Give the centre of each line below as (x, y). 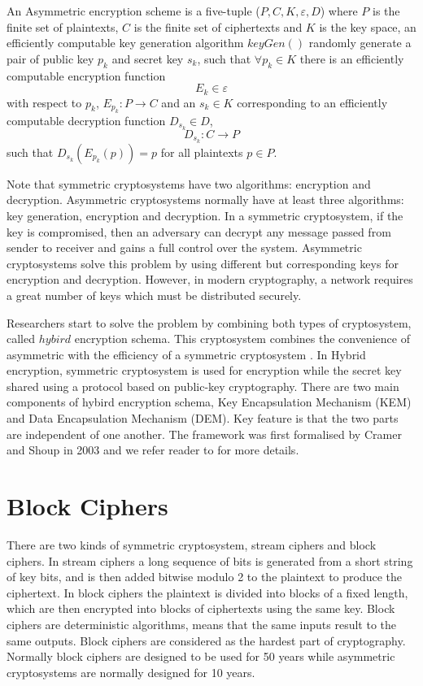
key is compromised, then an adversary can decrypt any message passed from (199, 231)
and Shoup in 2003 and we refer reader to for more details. (153, 450)
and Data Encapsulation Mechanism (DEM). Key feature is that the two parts (203, 418)
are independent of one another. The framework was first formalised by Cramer (204, 434)
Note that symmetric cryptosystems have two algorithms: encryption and (189, 183)
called (21, 339)
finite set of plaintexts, (63, 26)
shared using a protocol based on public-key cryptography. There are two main (203, 386)
